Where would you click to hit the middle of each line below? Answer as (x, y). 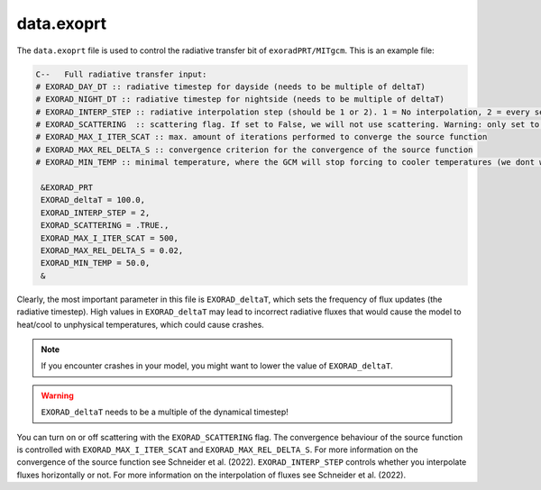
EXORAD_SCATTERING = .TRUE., (105, 226)
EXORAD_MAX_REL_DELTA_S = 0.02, (112, 251)
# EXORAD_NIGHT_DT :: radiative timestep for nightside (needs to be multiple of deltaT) (240, 100)
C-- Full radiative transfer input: (121, 74)
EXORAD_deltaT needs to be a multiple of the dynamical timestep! (165, 412)
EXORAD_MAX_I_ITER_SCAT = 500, (110, 238)
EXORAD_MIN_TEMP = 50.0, (96, 263)
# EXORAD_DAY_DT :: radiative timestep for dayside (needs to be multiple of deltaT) (230, 86)
